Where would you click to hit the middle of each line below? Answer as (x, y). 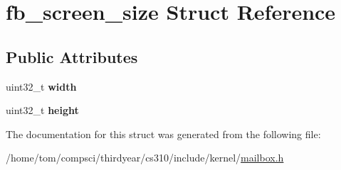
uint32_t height (42, 110)
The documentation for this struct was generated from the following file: (163, 134)
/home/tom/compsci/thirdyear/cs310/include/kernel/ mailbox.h (145, 158)
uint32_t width (41, 86)
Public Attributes (72, 56)
